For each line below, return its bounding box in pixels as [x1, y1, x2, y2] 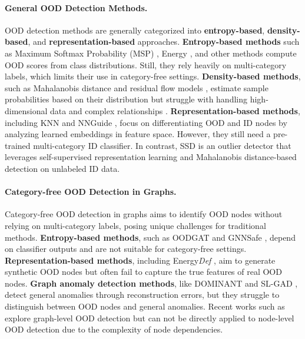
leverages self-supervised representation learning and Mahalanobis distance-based [5, 151, 297, 163]
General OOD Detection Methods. [5, 1, 148, 14]
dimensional [5, 104, 48, 117]
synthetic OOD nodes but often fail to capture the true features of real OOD [5, 265, 282, 278]
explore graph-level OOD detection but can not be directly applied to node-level [5, 311, 294, 324]
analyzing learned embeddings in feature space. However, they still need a [5, 128, 271, 140]
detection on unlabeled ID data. [5, 162, 120, 174]
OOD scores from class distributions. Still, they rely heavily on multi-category [5, 58, 287, 71]
